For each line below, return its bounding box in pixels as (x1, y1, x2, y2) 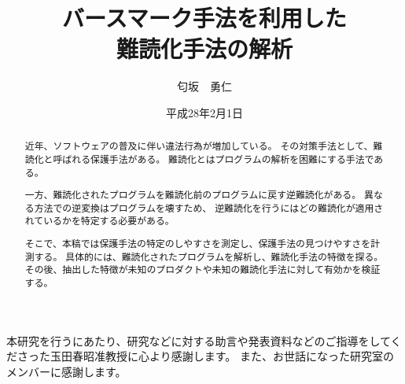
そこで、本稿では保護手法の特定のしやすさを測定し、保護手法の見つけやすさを (24, 237, 371, 250)
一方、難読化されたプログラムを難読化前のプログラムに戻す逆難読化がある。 (24, 188, 362, 201)
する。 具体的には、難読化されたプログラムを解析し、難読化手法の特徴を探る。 (34, 249, 384, 263)
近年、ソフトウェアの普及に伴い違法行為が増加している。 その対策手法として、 (24, 139, 374, 153)
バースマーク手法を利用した (62, 2, 347, 34)
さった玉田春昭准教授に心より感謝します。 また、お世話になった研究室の (17, 348, 394, 364)
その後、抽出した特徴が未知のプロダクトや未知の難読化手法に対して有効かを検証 (24, 263, 381, 276)
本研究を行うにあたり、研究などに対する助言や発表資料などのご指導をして (6, 332, 391, 349)
